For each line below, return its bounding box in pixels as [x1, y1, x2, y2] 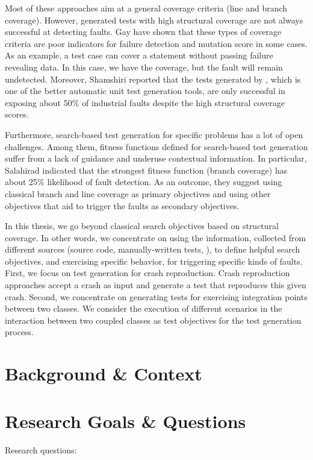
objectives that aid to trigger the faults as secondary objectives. [5, 199, 240, 212]
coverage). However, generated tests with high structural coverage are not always [5, 13, 303, 26]
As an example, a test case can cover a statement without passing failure [5, 49, 273, 61]
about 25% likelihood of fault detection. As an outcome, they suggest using [5, 175, 282, 188]
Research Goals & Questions [5, 408, 246, 433]
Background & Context [5, 361, 202, 386]
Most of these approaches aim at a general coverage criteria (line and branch [5, 2, 288, 14]
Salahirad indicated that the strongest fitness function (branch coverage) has [5, 163, 288, 176]
